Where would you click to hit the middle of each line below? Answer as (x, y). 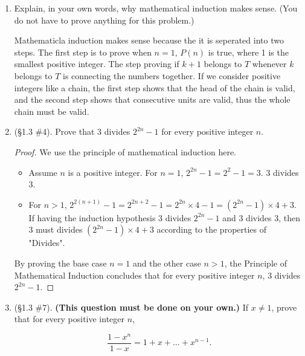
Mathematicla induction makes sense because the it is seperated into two (149, 40)
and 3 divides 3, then (262, 217)
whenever (269, 64)
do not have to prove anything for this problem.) (104, 20)
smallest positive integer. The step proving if (97, 64)
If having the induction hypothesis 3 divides (110, 217)
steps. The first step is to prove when (83, 52)
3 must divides (56, 229)
